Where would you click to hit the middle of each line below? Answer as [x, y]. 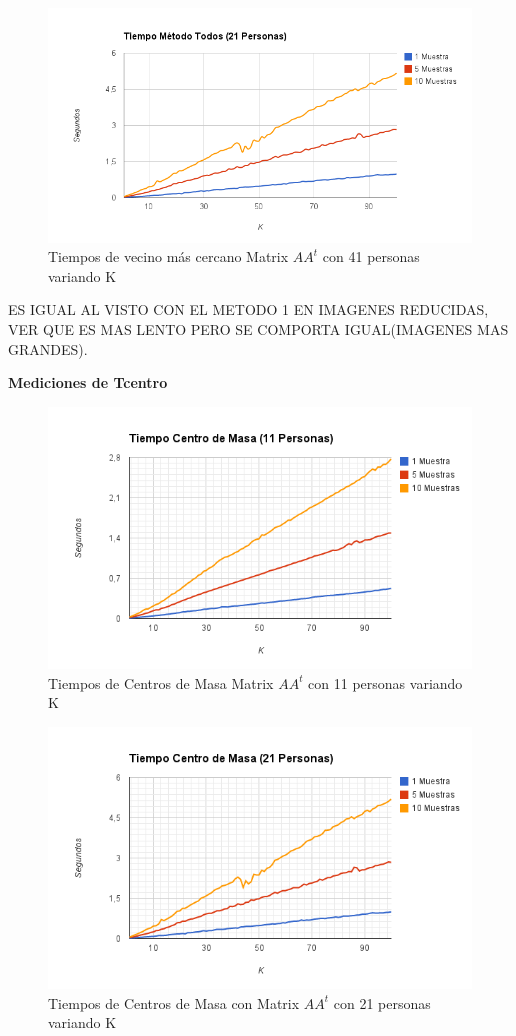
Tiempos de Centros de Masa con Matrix [174, 1002]
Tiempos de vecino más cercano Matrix [168, 256]
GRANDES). [48, 348]
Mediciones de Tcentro [88, 382]
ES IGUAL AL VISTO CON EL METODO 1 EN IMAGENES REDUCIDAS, [248, 309]
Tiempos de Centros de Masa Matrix [161, 682]
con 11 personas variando [385, 682]
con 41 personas [371, 256]
